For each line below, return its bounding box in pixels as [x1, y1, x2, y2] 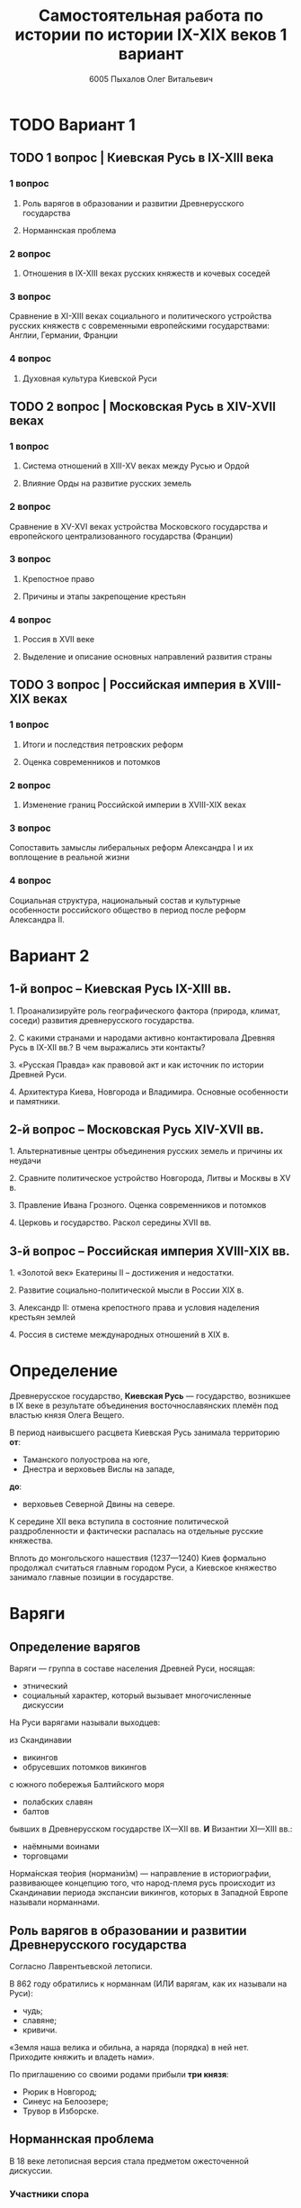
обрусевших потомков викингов [22, 1762, 146, 1773]
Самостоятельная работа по [38, 5, 263, 26]
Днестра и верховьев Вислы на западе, [22, 1464, 175, 1475]
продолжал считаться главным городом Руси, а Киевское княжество [9, 1562, 277, 1573]
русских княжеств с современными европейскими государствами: [9, 321, 270, 332]
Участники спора [9, 2187, 90, 2200]
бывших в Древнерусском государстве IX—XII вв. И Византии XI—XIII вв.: [9, 1823, 293, 1834]
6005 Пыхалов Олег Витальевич [88, 73, 214, 84]
